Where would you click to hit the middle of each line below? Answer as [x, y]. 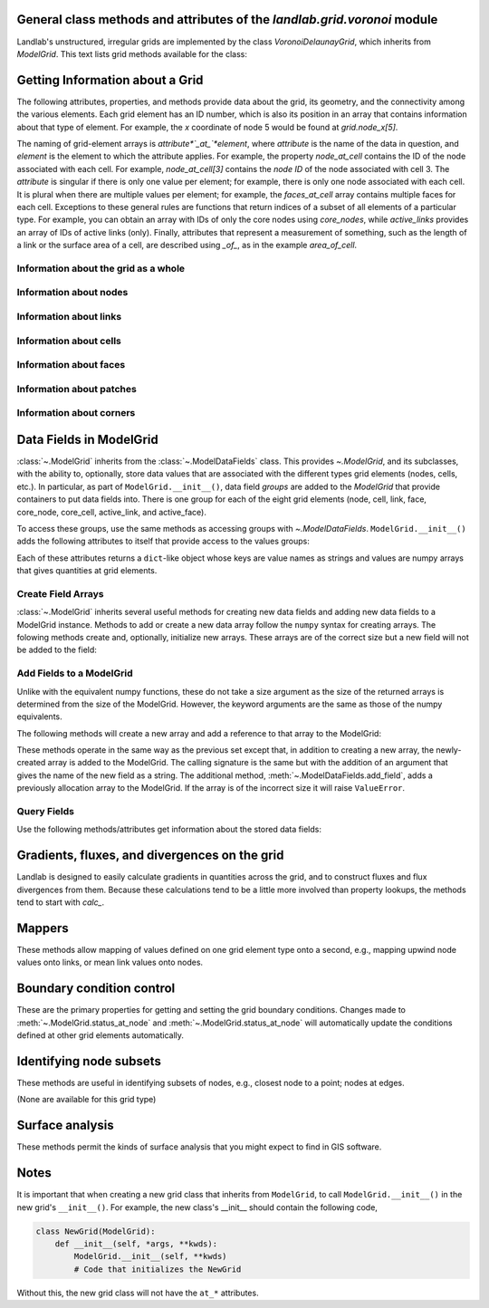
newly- [449, 750]
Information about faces [71, 365]
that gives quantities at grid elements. [87, 571]
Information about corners [76, 413]
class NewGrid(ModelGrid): [96, 1231]
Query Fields [45, 812]
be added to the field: [57, 650]
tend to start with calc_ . [61, 902]
